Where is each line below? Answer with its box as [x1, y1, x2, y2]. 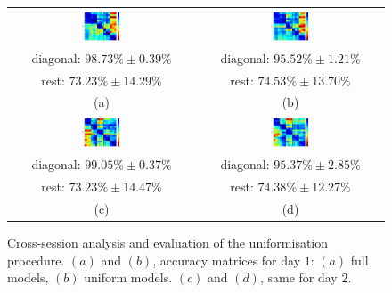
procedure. [7, 250, 65, 269]
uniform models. [84, 268, 173, 287]
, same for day [259, 268, 338, 287]
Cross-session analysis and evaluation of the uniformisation [7, 233, 329, 252]
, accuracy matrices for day [152, 250, 301, 269]
